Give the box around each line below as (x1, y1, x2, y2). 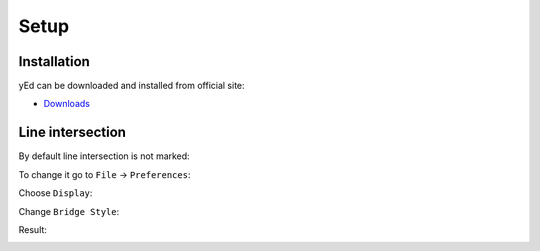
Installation (18, 53, 90, 70)
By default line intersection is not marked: (18, 150, 190, 162)
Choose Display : (18, 187, 93, 199)
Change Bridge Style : (18, 205, 120, 217)
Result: (18, 223, 47, 235)
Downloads (43, 98, 90, 110)
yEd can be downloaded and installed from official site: (18, 80, 245, 92)
